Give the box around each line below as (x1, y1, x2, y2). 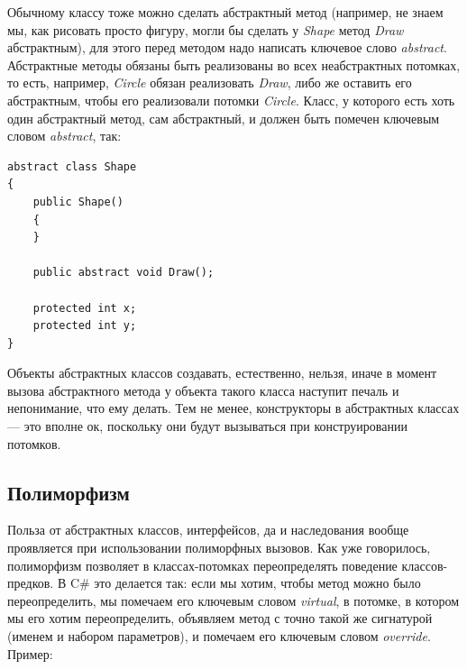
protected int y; (32, 319, 137, 333)
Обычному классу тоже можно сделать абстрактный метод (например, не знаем (7, 3, 444, 21)
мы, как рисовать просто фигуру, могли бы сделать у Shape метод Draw (7, 20, 404, 39)
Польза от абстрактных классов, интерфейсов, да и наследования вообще (7, 520, 409, 539)
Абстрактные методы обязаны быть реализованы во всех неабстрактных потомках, (7, 55, 461, 74)
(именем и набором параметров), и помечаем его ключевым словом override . (7, 627, 431, 646)
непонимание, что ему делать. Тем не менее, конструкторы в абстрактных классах (7, 399, 460, 417)
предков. (7, 573, 54, 592)
